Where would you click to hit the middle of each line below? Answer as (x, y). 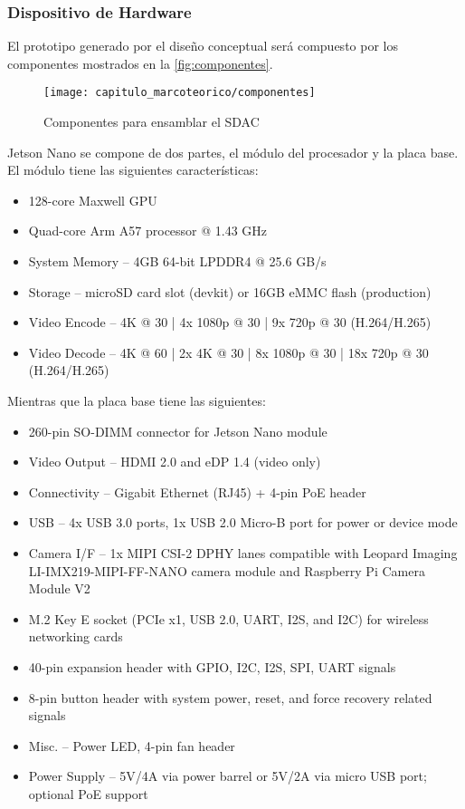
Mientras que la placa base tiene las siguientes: (137, 400)
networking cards (76, 636)
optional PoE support (88, 793)
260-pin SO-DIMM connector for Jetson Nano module (178, 431)
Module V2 (59, 588)
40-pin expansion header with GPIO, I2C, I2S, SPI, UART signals (212, 666)
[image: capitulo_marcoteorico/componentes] (180, 93)
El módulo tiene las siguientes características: (133, 170)
